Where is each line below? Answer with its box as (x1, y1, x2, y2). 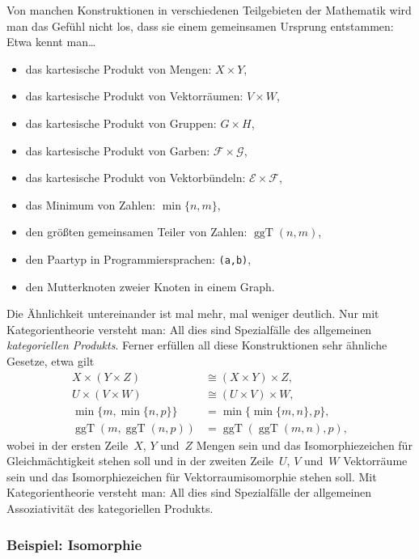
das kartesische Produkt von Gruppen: (25, 114, 217, 131)
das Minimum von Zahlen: (25, 196, 156, 213)
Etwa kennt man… (6, 33, 96, 50)
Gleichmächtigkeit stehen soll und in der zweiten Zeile (6, 452, 274, 469)
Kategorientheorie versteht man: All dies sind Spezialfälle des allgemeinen (6, 320, 372, 337)
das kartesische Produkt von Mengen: (25, 60, 212, 77)
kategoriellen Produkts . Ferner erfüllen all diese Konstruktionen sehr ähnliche (6, 337, 387, 354)
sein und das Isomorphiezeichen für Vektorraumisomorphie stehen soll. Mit (6, 468, 377, 485)
